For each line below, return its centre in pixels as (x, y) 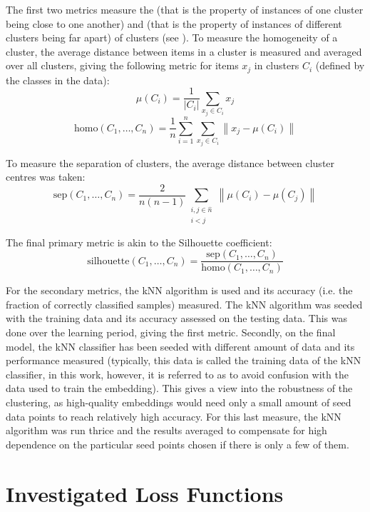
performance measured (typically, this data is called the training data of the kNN (184, 360)
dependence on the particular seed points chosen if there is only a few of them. (178, 444)
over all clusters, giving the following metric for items (122, 65)
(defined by (340, 65)
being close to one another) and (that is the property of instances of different (174, 23)
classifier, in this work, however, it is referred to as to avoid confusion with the (177, 374)
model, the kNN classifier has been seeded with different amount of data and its (180, 346)
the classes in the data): (58, 80)
